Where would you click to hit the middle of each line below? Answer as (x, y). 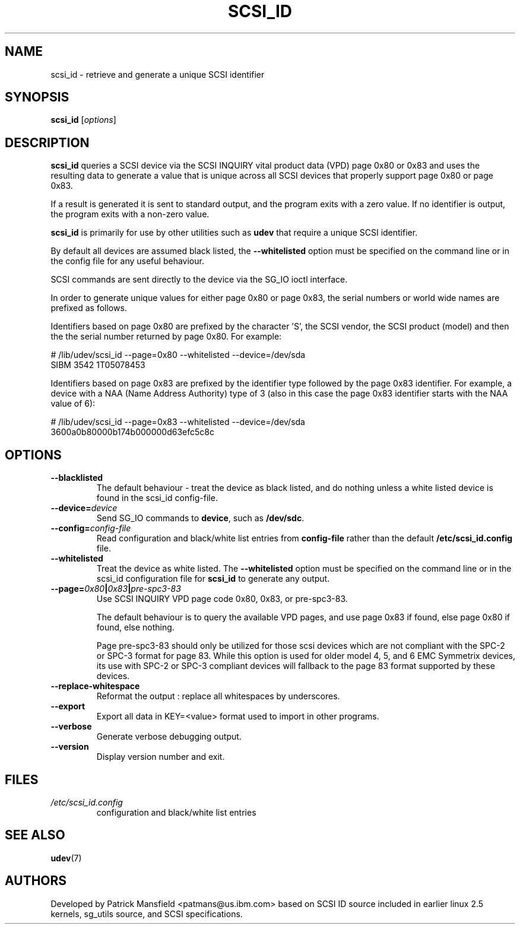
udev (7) (66, 858)
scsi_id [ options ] (83, 120)
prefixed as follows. (89, 308)
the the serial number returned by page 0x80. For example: (166, 337)
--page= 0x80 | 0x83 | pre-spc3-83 (116, 589)
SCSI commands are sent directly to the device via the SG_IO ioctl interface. (199, 280)
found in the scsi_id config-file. (157, 498)
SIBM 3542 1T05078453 (98, 365)
